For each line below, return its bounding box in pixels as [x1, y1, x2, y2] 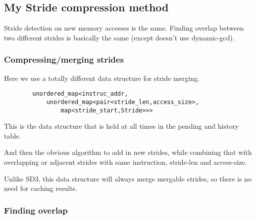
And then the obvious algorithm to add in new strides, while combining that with [4, 147, 252, 157]
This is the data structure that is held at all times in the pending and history [4, 121, 239, 131]
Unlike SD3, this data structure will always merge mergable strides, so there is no [4, 173, 252, 183]
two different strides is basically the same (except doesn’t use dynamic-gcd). [4, 32, 235, 42]
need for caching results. [4, 183, 78, 193]
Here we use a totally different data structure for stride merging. [4, 73, 200, 83]
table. [4, 130, 21, 141]
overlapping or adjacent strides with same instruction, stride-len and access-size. [4, 156, 247, 167]
